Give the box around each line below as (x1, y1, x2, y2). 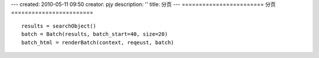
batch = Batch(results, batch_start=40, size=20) (21, 31, 168, 37)
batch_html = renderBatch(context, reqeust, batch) (21, 39, 174, 46)
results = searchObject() (21, 22, 97, 29)
